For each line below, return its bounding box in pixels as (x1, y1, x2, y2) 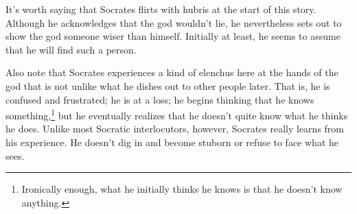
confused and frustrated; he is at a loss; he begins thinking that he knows (5, 92, 314, 106)
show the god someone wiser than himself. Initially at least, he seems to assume (5, 29, 341, 43)
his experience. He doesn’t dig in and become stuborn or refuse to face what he (5, 135, 339, 149)
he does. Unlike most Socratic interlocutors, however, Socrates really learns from (5, 121, 345, 136)
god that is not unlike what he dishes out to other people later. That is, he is (5, 78, 330, 93)
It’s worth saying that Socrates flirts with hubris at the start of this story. (5, 2, 316, 16)
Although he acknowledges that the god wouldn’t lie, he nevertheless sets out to (5, 15, 342, 29)
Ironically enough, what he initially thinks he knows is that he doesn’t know (21, 182, 343, 196)
